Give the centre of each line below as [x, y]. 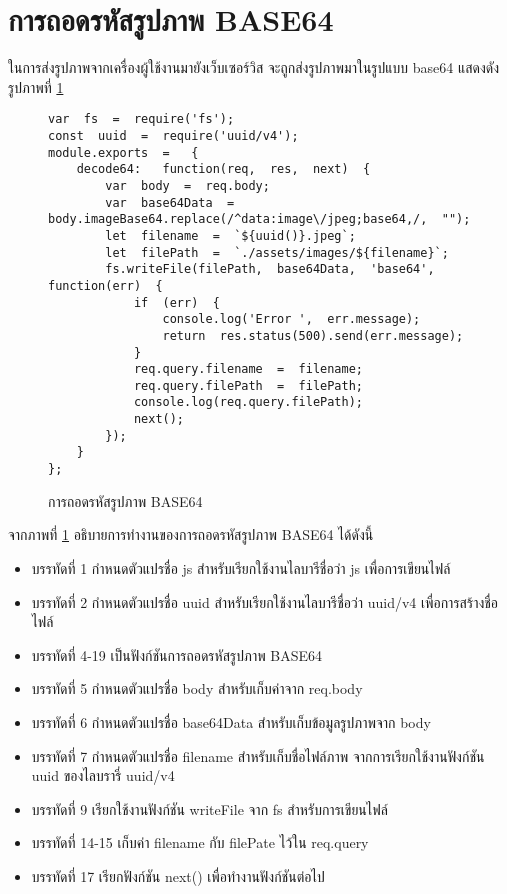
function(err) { [105, 285]
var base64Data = [170, 202]
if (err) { [176, 302]
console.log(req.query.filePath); [248, 402]
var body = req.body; [187, 185]
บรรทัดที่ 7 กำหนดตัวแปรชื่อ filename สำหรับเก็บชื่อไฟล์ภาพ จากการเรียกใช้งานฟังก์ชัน [258, 755]
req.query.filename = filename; [248, 369]
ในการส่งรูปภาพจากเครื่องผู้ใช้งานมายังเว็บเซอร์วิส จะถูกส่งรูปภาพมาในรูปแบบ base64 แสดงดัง [254, 67]
